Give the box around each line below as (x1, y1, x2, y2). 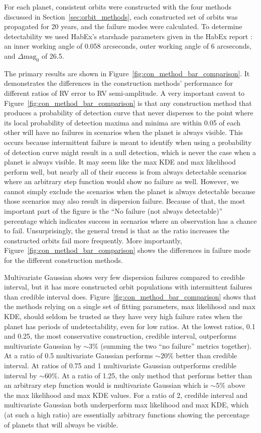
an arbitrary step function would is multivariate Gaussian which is (4, 380, 208, 390)
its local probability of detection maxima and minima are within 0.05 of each (4, 117, 241, 127)
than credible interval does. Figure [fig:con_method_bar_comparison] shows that (4, 291, 256, 302)
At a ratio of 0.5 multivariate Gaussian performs (4, 350, 153, 361)
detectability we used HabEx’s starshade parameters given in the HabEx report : (4, 31, 252, 41)
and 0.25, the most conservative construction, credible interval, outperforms (4, 331, 236, 341)
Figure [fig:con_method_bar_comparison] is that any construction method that (4, 97, 252, 108)
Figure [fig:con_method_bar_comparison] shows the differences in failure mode (4, 245, 251, 255)
